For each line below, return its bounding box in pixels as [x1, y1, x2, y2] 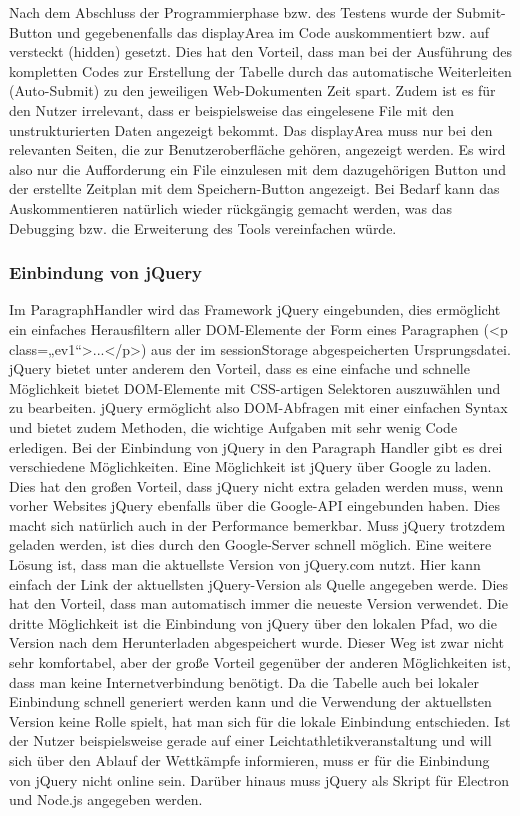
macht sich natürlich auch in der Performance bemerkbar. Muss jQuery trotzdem [9, 514, 506, 535]
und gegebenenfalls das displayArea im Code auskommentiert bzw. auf [57, 21, 490, 42]
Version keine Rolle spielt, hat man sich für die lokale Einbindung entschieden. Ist [9, 710, 511, 731]
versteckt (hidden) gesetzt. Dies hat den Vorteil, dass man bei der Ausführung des [9, 41, 512, 62]
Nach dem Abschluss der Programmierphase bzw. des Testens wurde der [9, 2, 453, 22]
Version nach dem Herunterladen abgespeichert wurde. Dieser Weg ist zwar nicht [9, 632, 505, 653]
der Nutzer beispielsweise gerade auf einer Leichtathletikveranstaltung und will [9, 730, 492, 751]
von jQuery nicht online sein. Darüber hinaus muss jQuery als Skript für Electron [9, 769, 510, 790]
